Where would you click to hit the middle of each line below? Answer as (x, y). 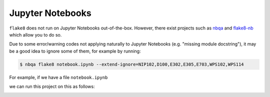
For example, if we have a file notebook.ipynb (58, 77)
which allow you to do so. (35, 34)
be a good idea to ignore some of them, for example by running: (75, 51)
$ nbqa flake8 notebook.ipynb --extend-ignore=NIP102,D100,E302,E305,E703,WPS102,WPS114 (132, 64)
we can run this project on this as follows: (52, 86)
